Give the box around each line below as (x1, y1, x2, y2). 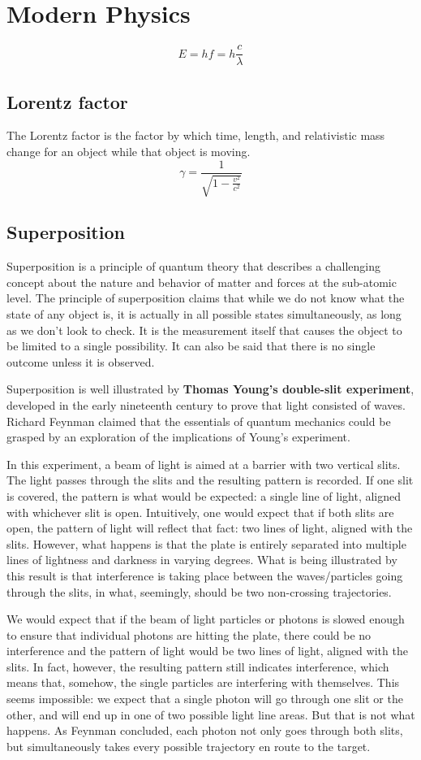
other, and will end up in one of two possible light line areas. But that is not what (6, 706, 415, 723)
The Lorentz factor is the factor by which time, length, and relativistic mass (6, 127, 385, 144)
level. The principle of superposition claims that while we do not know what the (6, 289, 405, 306)
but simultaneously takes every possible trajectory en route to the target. (6, 737, 371, 754)
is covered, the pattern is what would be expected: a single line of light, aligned (6, 487, 402, 504)
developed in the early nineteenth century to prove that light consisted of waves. (6, 396, 406, 413)
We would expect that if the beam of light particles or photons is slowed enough (6, 610, 405, 628)
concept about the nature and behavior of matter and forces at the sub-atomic (6, 273, 397, 290)
